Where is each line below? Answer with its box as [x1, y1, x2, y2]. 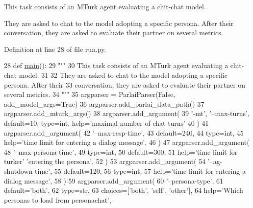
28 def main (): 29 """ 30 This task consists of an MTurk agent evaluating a [4, 60, 228, 70]
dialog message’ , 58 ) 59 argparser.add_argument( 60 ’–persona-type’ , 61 [4, 175, 223, 185]
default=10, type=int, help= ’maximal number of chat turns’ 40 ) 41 [4, 117, 209, 128]
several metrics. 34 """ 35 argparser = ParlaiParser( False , [4, 89, 176, 99]
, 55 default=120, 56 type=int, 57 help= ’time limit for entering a [50, 165, 246, 176]
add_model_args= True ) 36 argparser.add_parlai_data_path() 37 [4, 98, 204, 109]
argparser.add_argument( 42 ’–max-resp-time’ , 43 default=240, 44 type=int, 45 [4, 127, 244, 138]
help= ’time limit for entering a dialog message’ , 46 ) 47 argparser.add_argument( [4, 137, 250, 147]
